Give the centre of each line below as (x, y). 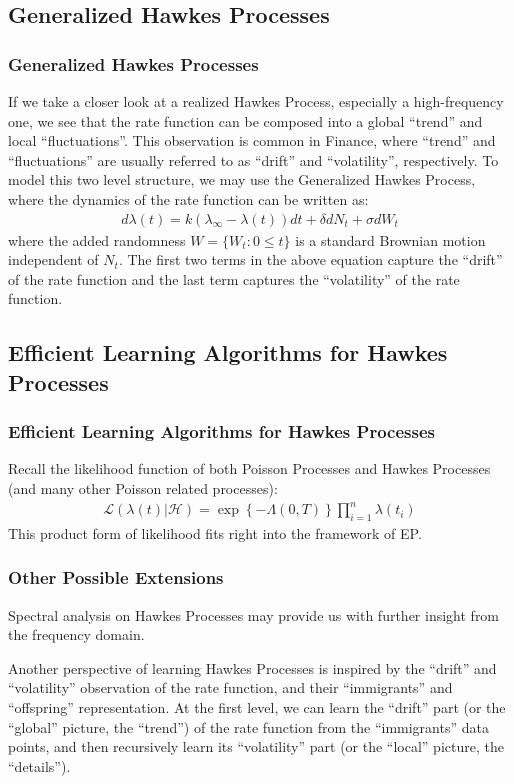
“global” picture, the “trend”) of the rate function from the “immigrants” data (248, 726)
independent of (53, 259)
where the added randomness (97, 239)
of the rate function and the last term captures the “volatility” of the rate (234, 278)
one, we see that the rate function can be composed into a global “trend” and (245, 120)
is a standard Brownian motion (390, 239)
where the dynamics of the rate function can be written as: (188, 198)
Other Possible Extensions (116, 577)
